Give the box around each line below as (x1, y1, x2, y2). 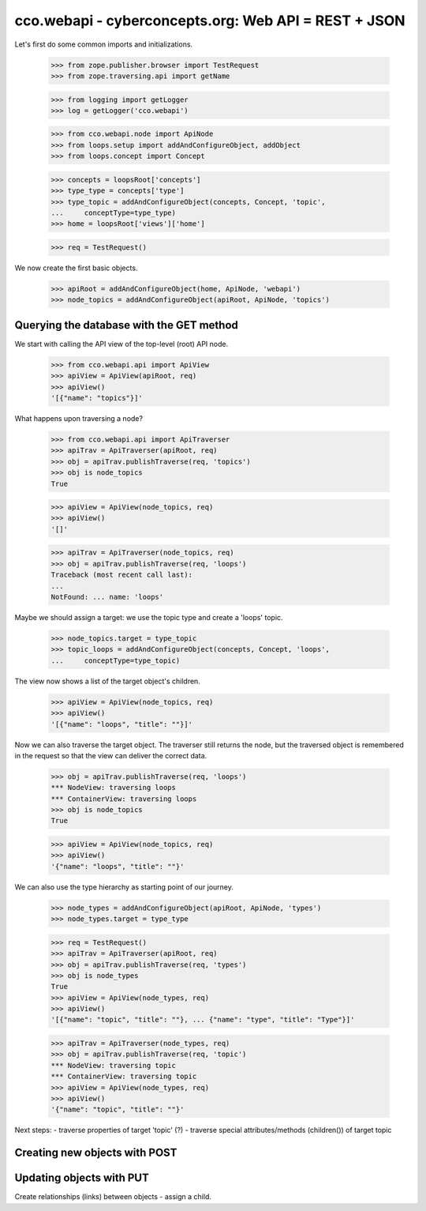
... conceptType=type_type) (50, 209, 177, 217)
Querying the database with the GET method (14, 318, 238, 332)
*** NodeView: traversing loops (50, 783, 177, 792)
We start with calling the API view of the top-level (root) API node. (14, 339, 229, 348)
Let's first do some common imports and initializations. (14, 39, 193, 49)
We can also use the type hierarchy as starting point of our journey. (14, 882, 234, 892)
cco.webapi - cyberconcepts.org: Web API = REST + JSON (14, 12, 405, 29)
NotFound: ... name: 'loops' (50, 592, 164, 602)
